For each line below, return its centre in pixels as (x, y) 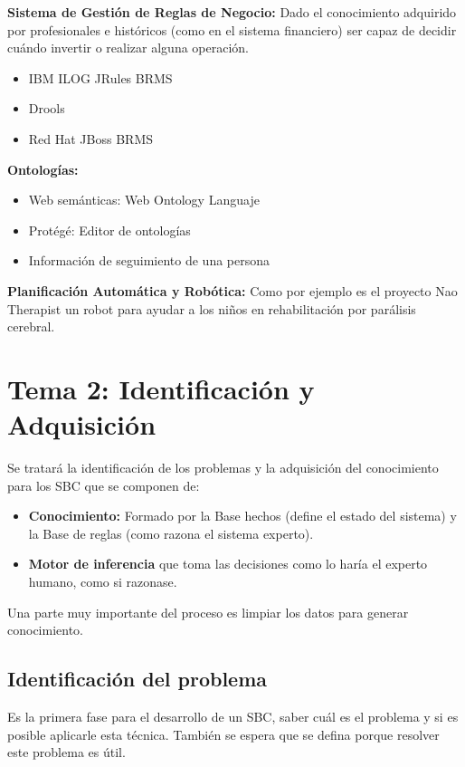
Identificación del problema (138, 679)
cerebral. (31, 326)
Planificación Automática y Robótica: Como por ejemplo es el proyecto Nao (232, 290)
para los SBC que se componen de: (104, 485)
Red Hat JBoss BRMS (91, 138)
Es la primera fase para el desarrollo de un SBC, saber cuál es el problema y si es (233, 716)
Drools (47, 108)
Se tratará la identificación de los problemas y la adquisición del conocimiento (223, 468)
